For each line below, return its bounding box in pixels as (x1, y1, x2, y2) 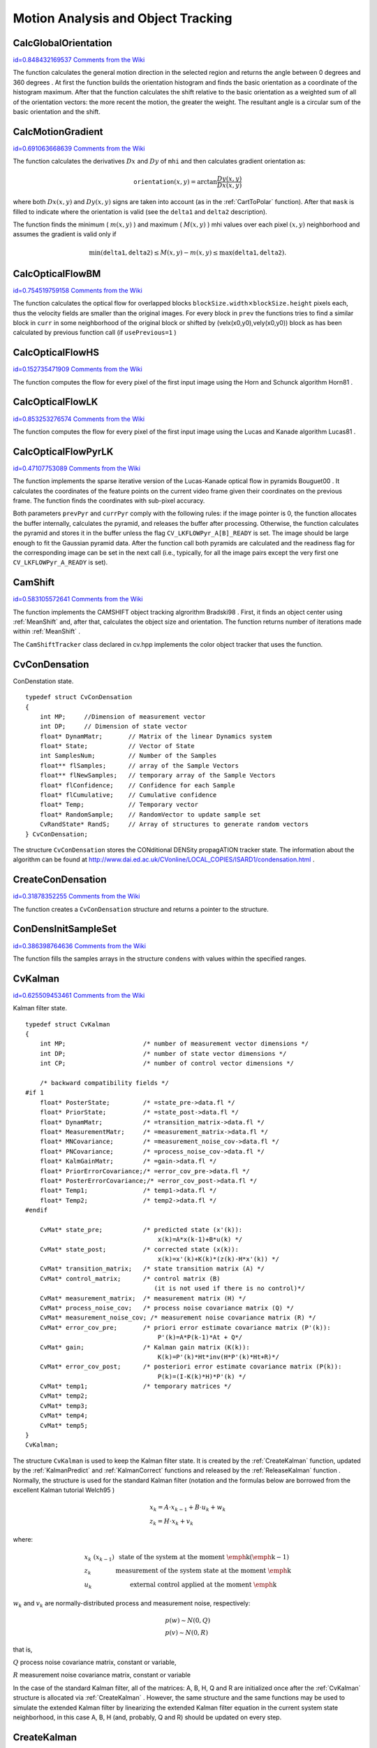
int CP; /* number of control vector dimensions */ (39, 1059, 295, 1068)
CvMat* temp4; (39, 1412, 89, 1419)
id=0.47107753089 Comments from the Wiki (13, 464, 141, 472)
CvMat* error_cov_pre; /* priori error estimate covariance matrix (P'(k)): (39, 1324, 331, 1331)
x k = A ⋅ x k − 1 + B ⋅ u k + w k (149, 1503, 226, 1513)
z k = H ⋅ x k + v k (149, 1517, 194, 1527)
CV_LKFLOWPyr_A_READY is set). (13, 558, 108, 566)
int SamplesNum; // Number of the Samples (39, 752, 217, 760)
